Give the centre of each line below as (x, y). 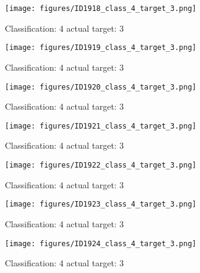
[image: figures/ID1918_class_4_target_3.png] (101, 9)
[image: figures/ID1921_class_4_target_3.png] (101, 126)
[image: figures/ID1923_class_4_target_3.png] (101, 204)
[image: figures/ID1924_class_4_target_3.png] (101, 243)
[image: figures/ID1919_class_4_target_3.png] (101, 48)
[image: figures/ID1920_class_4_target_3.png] (101, 87)
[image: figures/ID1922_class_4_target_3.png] (101, 165)
